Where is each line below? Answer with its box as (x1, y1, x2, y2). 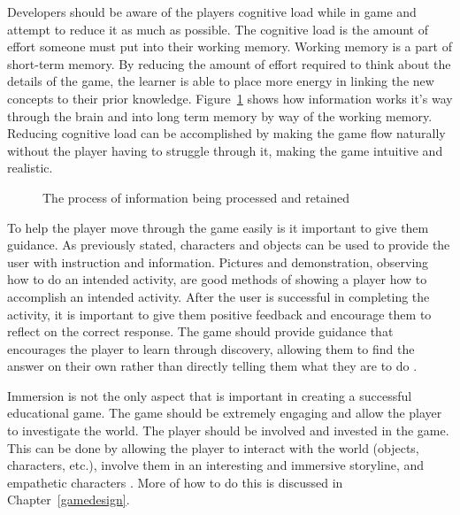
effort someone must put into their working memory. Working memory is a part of (7, 37, 452, 56)
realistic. (7, 158, 53, 177)
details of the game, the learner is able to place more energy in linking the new (7, 72, 434, 90)
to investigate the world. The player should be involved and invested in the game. (7, 421, 449, 440)
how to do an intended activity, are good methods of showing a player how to (7, 270, 427, 288)
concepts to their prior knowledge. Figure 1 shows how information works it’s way (7, 88, 453, 107)
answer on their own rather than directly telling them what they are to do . (7, 357, 418, 375)
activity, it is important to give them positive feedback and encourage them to (7, 304, 432, 323)
